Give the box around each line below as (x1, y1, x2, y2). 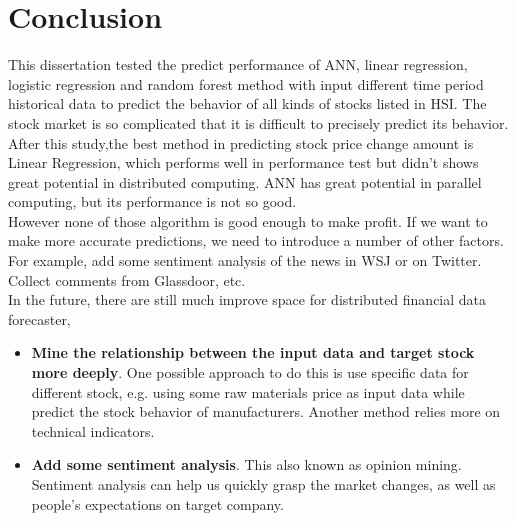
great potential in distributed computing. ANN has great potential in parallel (8, 171, 482, 192)
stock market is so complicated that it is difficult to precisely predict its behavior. (8, 112, 509, 133)
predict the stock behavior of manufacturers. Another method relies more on (31, 401, 501, 422)
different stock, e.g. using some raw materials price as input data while (31, 381, 465, 402)
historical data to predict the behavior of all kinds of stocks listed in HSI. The (8, 93, 487, 114)
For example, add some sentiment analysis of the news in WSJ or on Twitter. (8, 250, 482, 271)
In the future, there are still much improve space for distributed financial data (8, 289, 487, 310)
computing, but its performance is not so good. (8, 191, 297, 212)
